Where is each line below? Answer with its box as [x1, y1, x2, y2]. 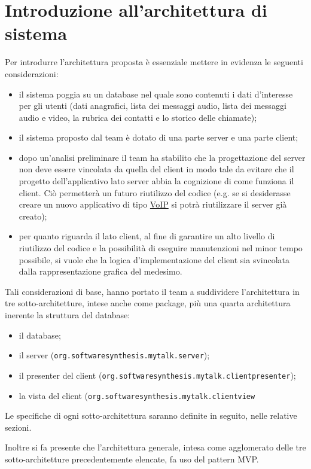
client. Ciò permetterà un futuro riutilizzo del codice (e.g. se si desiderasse [19, 186, 291, 199]
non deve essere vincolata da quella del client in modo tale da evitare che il [19, 163, 294, 175]
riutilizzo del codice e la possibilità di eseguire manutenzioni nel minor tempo [19, 242, 303, 254]
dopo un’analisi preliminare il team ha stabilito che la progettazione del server [19, 151, 306, 163]
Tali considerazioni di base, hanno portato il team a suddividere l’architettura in [5, 285, 300, 297]
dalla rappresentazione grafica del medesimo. [19, 265, 182, 278]
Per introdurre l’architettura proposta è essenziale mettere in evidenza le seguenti [5, 56, 303, 68]
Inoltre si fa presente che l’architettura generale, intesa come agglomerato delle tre [5, 441, 306, 453]
